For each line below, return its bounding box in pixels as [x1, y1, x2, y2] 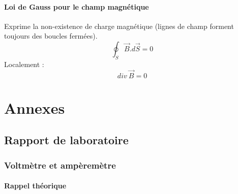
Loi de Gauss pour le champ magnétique [4, 1, 149, 12]
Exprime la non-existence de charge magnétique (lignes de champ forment [4, 20, 234, 31]
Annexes [4, 97, 65, 118]
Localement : [4, 58, 44, 69]
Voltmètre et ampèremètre [4, 158, 116, 171]
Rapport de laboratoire [4, 132, 129, 148]
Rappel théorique [4, 180, 67, 191]
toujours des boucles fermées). [4, 30, 98, 41]
